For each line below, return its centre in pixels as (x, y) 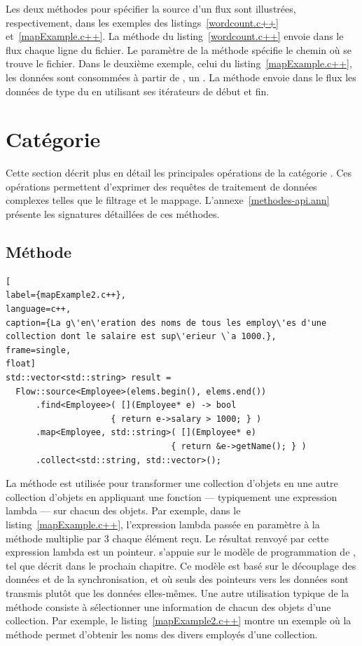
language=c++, (39, 309)
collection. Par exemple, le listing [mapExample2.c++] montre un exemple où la (179, 620)
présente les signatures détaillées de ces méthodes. (113, 214)
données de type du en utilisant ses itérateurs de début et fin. (138, 91)
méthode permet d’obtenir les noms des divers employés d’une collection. (162, 634)
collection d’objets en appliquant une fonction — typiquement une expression (172, 496)
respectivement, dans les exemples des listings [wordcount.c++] (142, 22)
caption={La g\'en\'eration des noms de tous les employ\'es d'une (166, 323)
